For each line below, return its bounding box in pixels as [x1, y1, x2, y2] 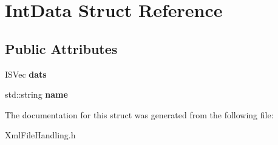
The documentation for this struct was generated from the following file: [5, 108, 274, 121]
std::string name [5, 88, 68, 101]
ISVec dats [5, 67, 47, 80]
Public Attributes [5, 39, 118, 58]
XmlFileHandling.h [5, 129, 76, 141]
